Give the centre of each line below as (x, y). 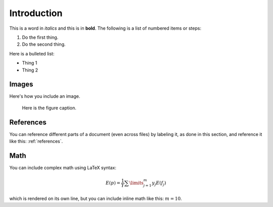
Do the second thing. (44, 44)
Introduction (36, 13)
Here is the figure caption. (49, 108)
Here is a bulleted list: (32, 53)
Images (21, 84)
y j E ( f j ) (159, 183)
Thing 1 (30, 63)
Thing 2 (30, 70)
